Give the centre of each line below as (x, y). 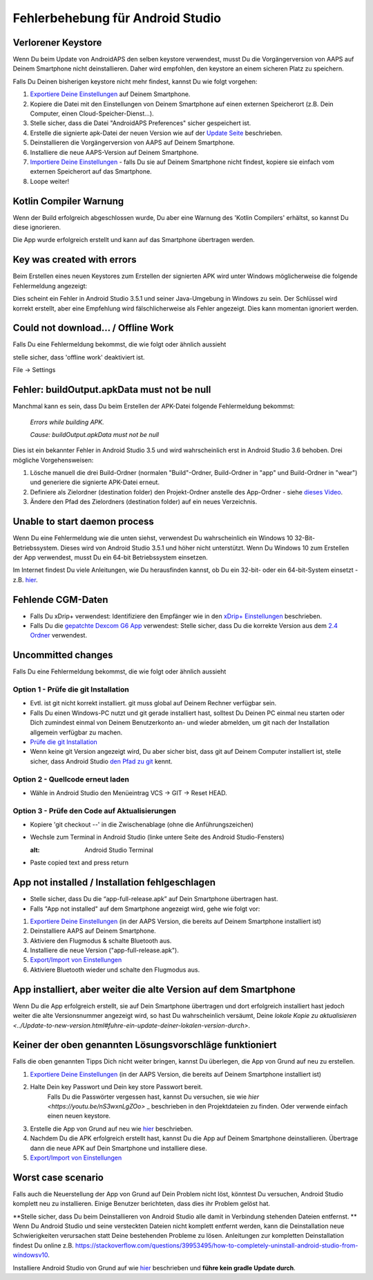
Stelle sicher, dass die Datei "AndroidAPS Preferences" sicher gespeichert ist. (141, 123)
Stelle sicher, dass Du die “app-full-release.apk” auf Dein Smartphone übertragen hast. (154, 899)
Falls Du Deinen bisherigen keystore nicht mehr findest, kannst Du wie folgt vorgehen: (135, 81)
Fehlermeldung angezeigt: (50, 286)
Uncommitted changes (63, 655)
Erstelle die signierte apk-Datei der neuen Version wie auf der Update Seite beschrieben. (156, 133)
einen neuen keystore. (79, 1116)
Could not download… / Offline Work (93, 328)
